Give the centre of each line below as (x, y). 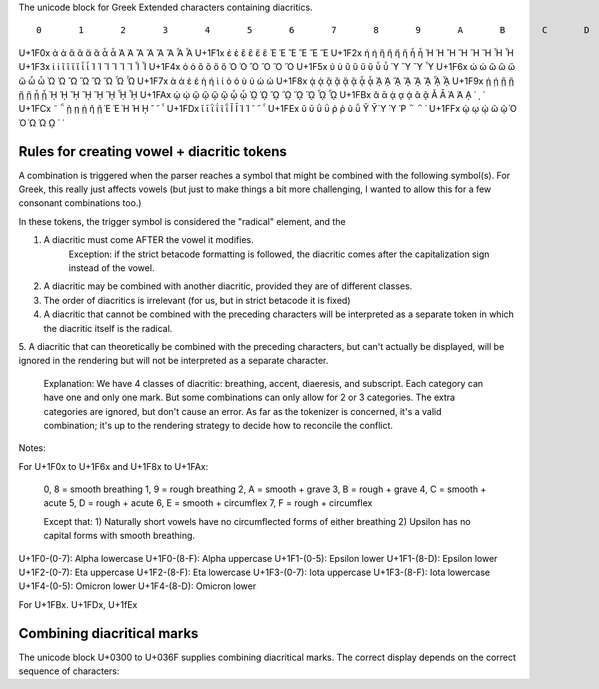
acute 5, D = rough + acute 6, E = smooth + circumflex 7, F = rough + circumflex (208, 503)
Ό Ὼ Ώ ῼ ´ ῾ (41, 122)
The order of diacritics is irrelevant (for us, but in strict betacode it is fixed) (197, 300)
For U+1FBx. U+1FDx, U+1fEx (78, 604)
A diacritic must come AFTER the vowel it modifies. (148, 240)
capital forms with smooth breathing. (119, 536)
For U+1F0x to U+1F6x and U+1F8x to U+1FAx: (113, 466)
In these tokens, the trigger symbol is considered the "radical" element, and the (182, 221)
